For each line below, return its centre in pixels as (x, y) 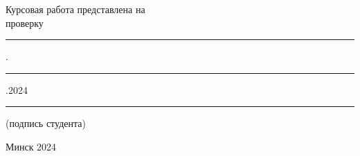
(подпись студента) (46, 123)
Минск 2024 (31, 146)
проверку (25, 22)
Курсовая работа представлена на (75, 9)
